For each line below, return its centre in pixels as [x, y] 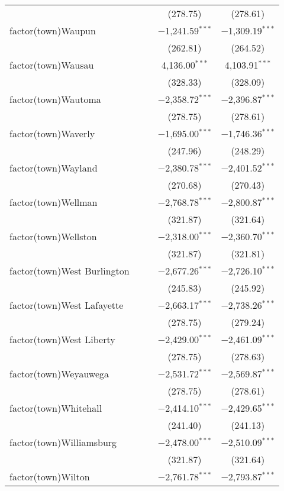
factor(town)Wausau [52, 65]
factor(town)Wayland [54, 168]
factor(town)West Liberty [62, 339]
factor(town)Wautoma [55, 99]
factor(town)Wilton [50, 477]
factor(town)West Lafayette [67, 305]
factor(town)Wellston [53, 236]
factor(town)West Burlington [70, 271]
